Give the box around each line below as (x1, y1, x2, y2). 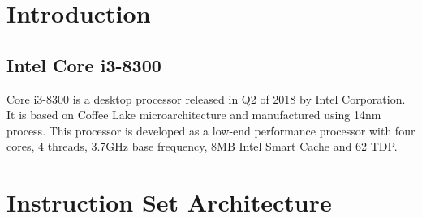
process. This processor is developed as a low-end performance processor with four (6, 122, 416, 139)
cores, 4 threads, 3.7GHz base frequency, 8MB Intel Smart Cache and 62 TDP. (6, 138, 398, 155)
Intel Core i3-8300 (6, 52, 161, 77)
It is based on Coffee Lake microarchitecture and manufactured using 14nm (6, 106, 381, 123)
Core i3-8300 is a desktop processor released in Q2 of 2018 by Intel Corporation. (6, 90, 406, 107)
